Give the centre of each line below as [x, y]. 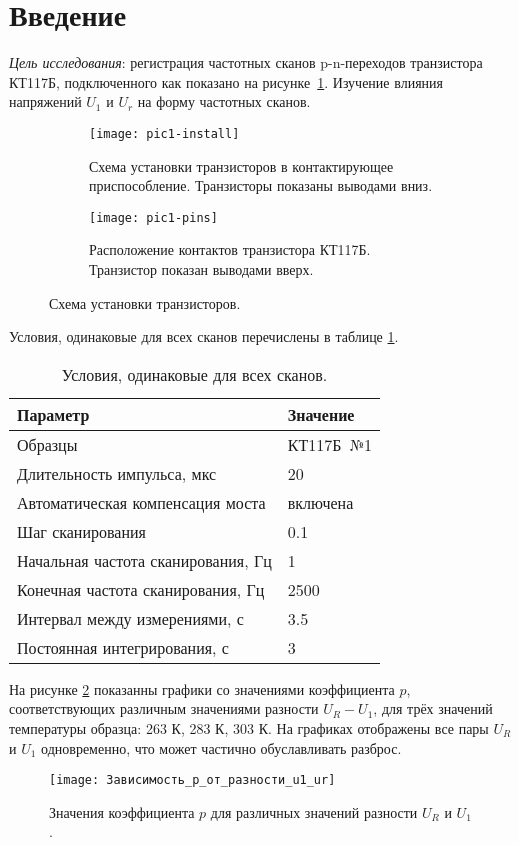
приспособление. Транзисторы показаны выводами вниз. [261, 185]
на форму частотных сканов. [224, 101]
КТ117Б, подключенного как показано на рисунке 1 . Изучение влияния [226, 81]
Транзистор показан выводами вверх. [201, 269]
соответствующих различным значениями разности [164, 708]
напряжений [45, 101]
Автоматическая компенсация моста [141, 502]
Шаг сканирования [81, 531]
